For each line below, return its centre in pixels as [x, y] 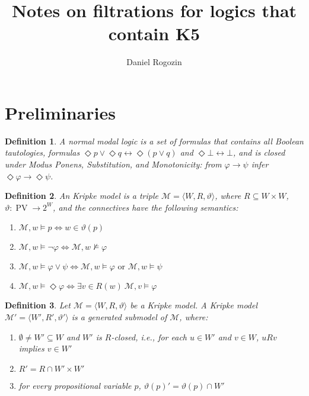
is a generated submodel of [119, 317]
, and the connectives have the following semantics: [146, 207]
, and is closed [259, 152]
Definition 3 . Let [38, 305]
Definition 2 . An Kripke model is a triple [82, 196]
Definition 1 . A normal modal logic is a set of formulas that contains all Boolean [154, 141]
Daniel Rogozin [154, 62]
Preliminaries [60, 112]
